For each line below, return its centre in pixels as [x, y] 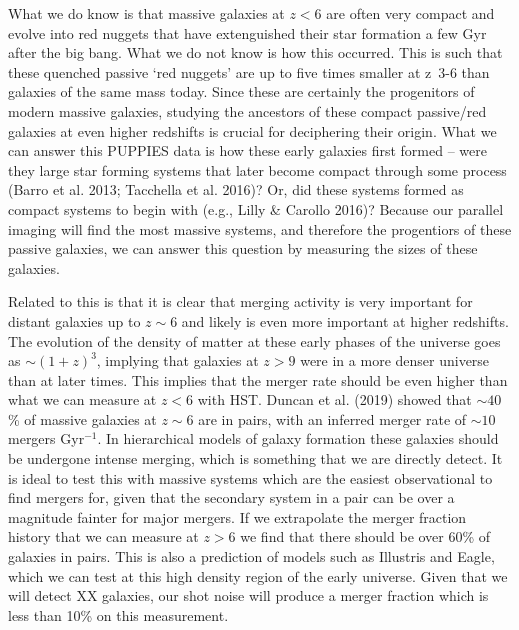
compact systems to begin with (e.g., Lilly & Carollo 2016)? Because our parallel [256, 208]
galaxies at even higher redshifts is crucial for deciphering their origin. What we [252, 130]
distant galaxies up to [74, 320]
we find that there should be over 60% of [365, 536]
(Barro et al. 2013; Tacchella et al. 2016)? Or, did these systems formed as [236, 189]
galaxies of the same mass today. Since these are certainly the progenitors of [241, 91]
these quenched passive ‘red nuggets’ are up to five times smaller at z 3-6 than [249, 71]
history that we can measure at [103, 536]
